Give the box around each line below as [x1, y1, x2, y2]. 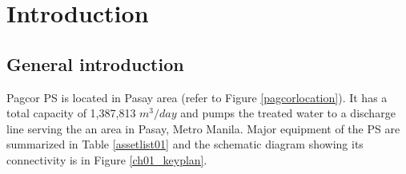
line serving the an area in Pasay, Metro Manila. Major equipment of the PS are [6, 120, 400, 136]
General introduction [6, 51, 184, 76]
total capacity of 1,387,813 [6, 105, 136, 121]
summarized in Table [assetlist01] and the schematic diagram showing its [6, 136, 364, 152]
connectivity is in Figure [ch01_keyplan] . [6, 151, 207, 168]
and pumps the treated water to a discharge [180, 105, 396, 121]
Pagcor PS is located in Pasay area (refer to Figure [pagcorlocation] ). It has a [6, 89, 388, 105]
